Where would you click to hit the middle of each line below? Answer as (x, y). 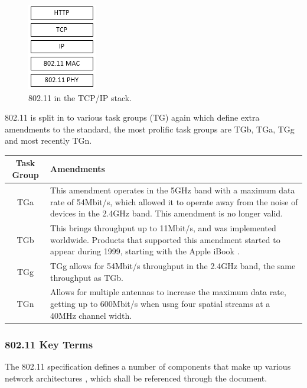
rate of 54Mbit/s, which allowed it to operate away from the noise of (174, 201)
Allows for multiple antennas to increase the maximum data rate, (168, 292)
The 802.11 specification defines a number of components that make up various (148, 366)
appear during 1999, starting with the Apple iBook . (145, 251)
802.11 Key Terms (49, 344)
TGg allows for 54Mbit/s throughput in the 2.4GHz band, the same (173, 265)
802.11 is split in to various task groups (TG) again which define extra (132, 117)
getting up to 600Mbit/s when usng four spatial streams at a (160, 303)
